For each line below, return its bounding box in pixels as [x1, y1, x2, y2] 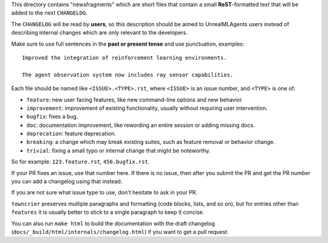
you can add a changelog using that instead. [11, 178, 123, 185]
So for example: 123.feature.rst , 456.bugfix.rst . [11, 158, 150, 165]
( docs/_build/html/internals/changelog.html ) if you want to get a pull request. [11, 228, 229, 235]
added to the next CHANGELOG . [11, 9, 87, 16]
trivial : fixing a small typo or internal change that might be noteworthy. [26, 146, 211, 154]
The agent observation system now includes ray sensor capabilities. [22, 71, 234, 78]
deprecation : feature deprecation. [26, 130, 116, 137]
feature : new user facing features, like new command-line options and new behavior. [26, 96, 243, 103]
